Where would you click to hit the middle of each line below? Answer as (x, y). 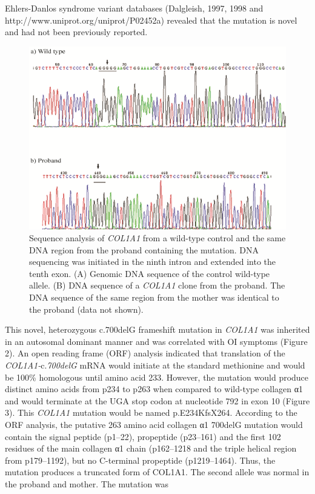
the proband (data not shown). (86, 309)
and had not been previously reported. (76, 32)
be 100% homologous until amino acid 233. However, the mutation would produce (157, 377)
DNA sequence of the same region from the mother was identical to (154, 297)
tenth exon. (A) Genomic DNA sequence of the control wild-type (150, 273)
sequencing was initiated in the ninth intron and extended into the (153, 262)
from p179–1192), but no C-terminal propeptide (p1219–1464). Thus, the (140, 460)
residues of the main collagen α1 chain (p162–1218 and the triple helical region (151, 448)
